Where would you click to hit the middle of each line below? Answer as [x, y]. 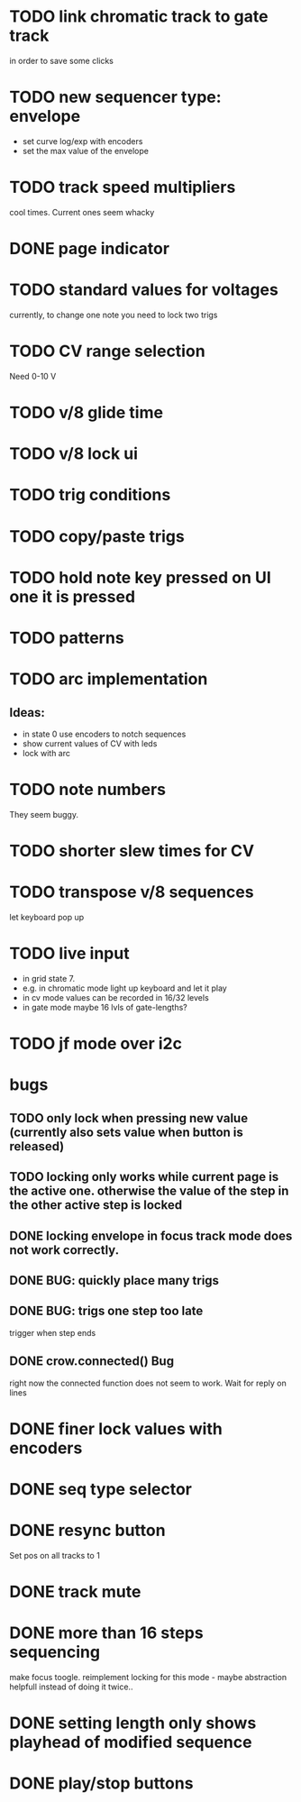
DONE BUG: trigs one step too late [106, 1311]
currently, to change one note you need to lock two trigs [114, 315]
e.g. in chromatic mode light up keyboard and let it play [124, 988]
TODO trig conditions [90, 495]
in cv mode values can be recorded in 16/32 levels [115, 997]
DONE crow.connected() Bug [91, 1362]
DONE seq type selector [100, 1489]
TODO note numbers [88, 790]
